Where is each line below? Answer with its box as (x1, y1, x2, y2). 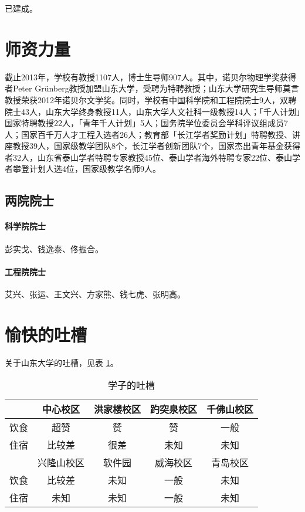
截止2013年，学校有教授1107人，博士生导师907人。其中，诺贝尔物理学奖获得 (5, 70, 296, 83)
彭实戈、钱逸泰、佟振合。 (5, 242, 103, 255)
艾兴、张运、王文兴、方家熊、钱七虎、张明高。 (5, 288, 185, 300)
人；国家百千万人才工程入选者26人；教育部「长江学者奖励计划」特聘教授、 (5, 128, 292, 140)
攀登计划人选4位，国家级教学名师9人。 (12, 162, 161, 175)
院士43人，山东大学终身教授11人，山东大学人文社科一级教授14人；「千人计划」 (5, 105, 300, 117)
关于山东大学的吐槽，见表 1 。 (5, 356, 118, 368)
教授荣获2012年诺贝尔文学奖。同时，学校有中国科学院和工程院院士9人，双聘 (5, 93, 296, 106)
